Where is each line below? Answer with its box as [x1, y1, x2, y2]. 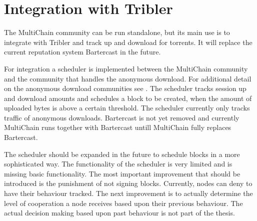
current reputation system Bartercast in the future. [4, 46, 161, 57]
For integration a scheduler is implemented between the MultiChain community [4, 63, 248, 73]
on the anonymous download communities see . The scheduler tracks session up [4, 83, 246, 93]
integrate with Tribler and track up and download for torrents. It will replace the [4, 36, 252, 47]
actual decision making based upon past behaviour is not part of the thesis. [4, 207, 235, 218]
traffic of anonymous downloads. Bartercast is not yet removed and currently [4, 112, 239, 122]
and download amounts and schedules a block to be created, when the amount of [4, 92, 252, 103]
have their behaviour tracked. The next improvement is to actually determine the [4, 188, 253, 198]
